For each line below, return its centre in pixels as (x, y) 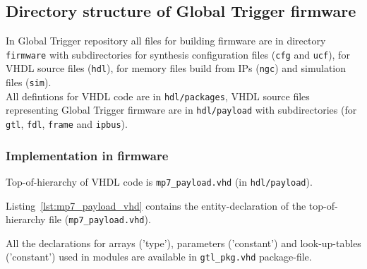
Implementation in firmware (87, 155)
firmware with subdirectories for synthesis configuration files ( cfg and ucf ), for (178, 54)
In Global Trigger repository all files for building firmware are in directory (166, 41)
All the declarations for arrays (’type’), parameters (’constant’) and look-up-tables (183, 243)
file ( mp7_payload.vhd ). (100, 219)
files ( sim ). (29, 82)
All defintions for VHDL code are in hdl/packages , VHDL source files (158, 96)
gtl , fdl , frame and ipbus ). (67, 124)
